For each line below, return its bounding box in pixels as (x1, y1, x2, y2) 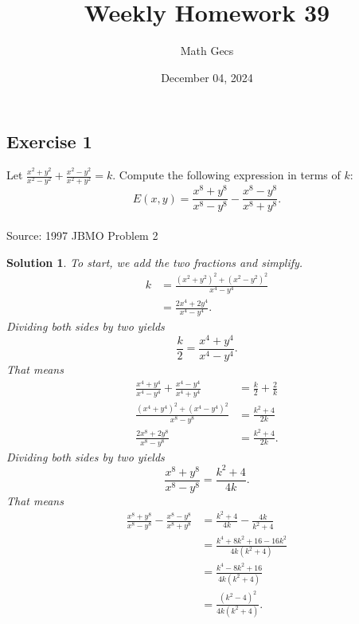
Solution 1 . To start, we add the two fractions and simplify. (6, 253, 303, 270)
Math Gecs (180, 42, 234, 59)
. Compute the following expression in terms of (112, 167, 341, 183)
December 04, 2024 (161, 69, 253, 85)
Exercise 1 (6, 129, 92, 154)
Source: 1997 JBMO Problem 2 (6, 227, 158, 243)
